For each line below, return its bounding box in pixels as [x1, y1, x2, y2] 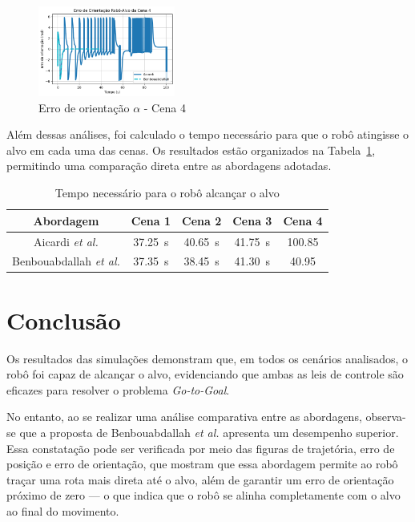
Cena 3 [232, 212, 272, 229]
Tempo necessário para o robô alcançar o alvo [54, 184, 280, 201]
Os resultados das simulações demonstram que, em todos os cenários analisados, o [6, 350, 409, 366]
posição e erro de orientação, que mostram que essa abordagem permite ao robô [6, 455, 398, 472]
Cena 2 [182, 212, 222, 229]
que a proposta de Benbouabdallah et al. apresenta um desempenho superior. [19, 423, 399, 440]
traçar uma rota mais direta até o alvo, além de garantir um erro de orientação [6, 471, 394, 488]
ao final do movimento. [6, 502, 119, 519]
